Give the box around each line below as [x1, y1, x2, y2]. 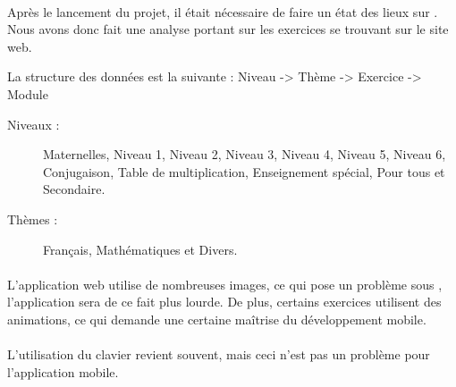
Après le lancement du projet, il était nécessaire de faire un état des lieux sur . [7, 2, 438, 21]
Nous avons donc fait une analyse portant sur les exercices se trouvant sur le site [7, 20, 449, 38]
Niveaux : [7, 114, 60, 133]
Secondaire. [43, 180, 106, 198]
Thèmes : [7, 209, 58, 228]
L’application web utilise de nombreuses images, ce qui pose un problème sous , [7, 274, 443, 293]
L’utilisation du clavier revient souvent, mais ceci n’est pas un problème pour [7, 345, 430, 364]
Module [7, 84, 48, 103]
